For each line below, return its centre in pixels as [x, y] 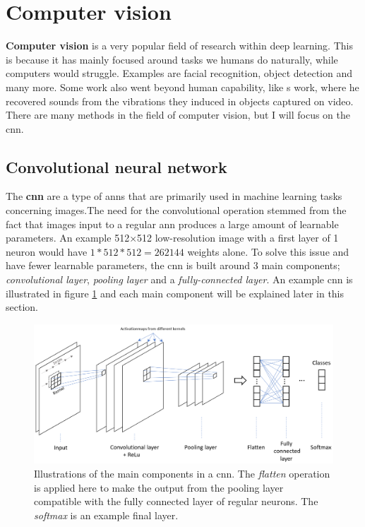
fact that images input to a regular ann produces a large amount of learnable [172, 224]
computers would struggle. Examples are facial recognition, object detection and [179, 73]
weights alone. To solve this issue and [268, 251]
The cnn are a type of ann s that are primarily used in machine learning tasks [174, 196]
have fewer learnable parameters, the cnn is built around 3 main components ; [173, 265]
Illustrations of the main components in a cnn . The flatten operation [182, 473]
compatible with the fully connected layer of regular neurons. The [176, 501]
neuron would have [47, 251]
